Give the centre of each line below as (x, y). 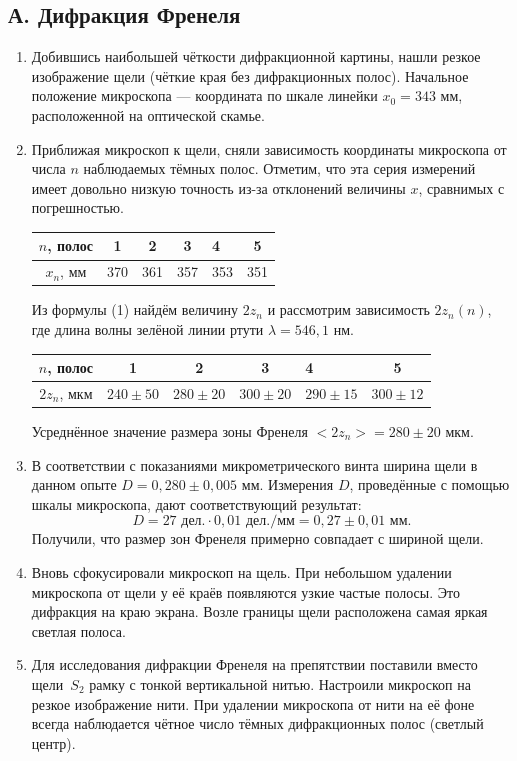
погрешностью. (77, 207)
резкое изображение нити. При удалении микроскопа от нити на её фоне (253, 703)
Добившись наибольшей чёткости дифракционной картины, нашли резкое (256, 56)
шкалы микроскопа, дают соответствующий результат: (196, 503)
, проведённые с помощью (429, 484)
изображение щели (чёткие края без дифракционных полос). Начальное (250, 75)
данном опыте (74, 484)
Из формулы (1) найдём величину (135, 309)
